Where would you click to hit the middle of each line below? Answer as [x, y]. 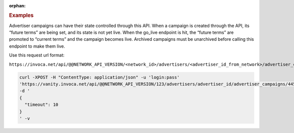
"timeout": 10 [42, 105]
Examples [21, 16]
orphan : [17, 6]
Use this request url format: [37, 55]
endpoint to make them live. [37, 46]
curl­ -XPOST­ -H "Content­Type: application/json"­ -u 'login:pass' [99, 77]
